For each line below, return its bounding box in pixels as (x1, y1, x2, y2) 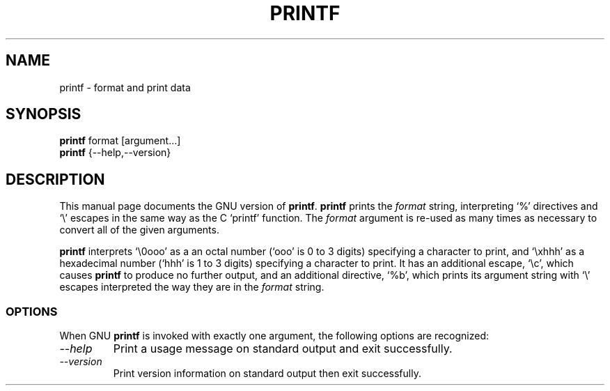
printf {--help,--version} (59, 146, 171, 159)
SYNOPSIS (6, 105, 81, 123)
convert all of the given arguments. (59, 224, 219, 236)
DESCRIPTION (6, 170, 105, 188)
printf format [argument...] (59, 135, 181, 147)
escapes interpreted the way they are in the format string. (59, 281, 324, 293)
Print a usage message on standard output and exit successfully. (113, 342, 453, 356)
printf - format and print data (59, 81, 191, 93)
